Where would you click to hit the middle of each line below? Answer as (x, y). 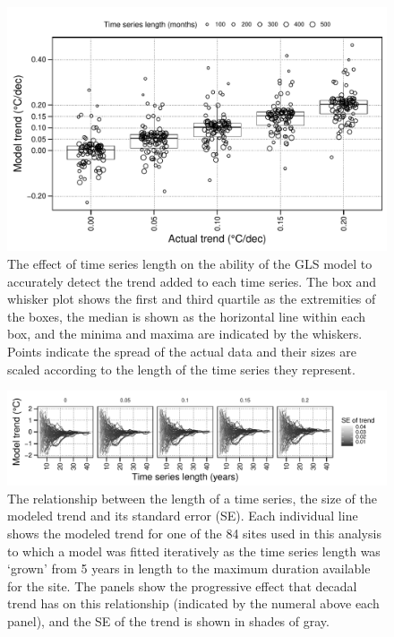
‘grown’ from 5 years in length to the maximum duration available (189, 568)
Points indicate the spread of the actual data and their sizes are (182, 352)
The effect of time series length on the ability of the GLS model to (190, 264)
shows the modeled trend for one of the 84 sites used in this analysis (194, 533)
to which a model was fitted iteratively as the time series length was (194, 551)
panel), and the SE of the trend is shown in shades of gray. (168, 620)
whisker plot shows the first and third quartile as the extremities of (192, 299)
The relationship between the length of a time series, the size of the (192, 498)
